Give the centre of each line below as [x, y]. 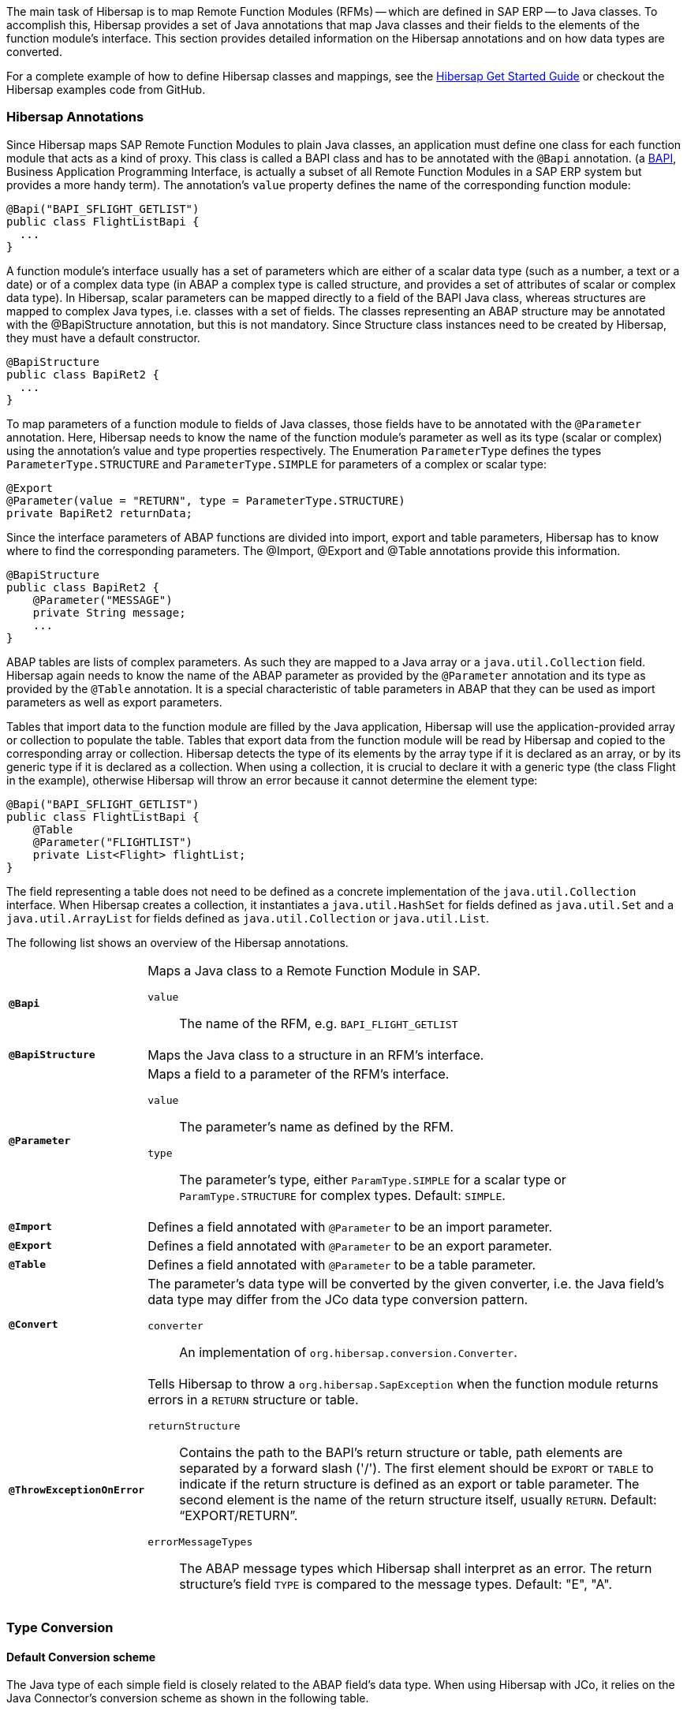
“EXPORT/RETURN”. [239, 1515]
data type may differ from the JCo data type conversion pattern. [338, 1299]
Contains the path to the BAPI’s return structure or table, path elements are [401, 1452]
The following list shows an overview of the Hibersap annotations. [177, 942]
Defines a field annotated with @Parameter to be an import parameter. [350, 1226]
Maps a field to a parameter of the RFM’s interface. [299, 1074]
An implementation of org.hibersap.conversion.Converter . [348, 1352]
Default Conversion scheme [81, 1657]
